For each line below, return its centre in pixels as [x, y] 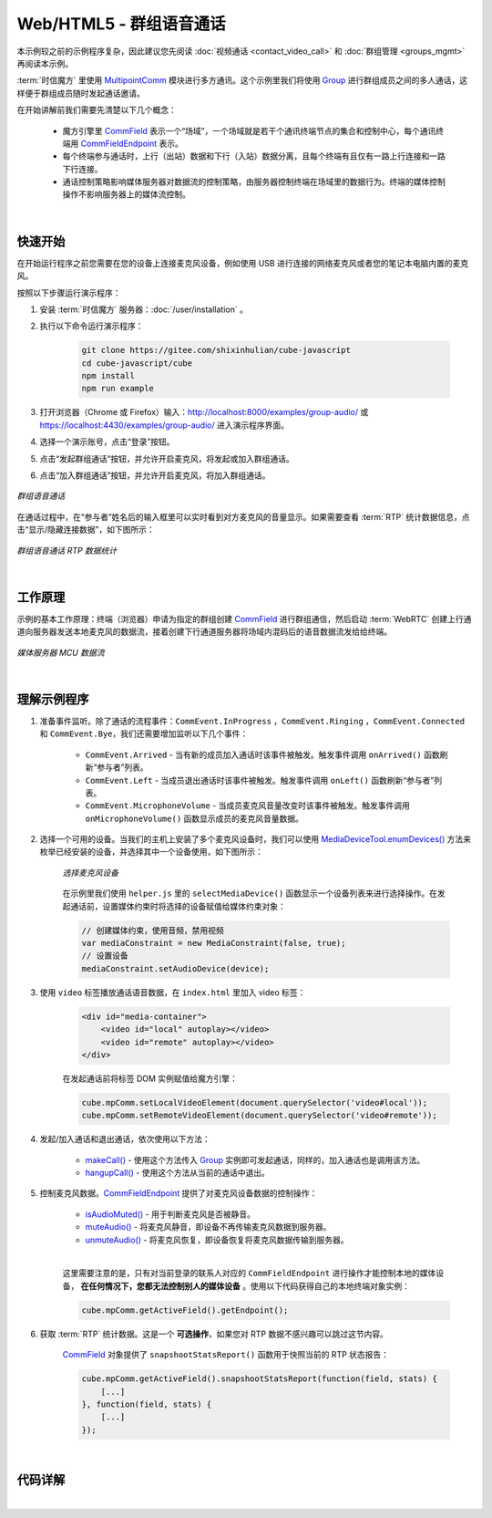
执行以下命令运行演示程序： [92, 326]
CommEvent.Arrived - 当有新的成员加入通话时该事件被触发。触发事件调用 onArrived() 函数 [263, 754]
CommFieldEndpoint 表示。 [132, 143]
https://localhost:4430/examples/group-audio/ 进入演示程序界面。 [164, 425]
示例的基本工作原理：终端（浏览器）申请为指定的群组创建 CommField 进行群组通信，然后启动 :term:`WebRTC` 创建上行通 [244, 619]
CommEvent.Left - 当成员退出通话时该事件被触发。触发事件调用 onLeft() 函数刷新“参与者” [260, 780]
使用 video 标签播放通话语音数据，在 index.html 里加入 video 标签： [173, 992]
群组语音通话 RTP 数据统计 [67, 550]
